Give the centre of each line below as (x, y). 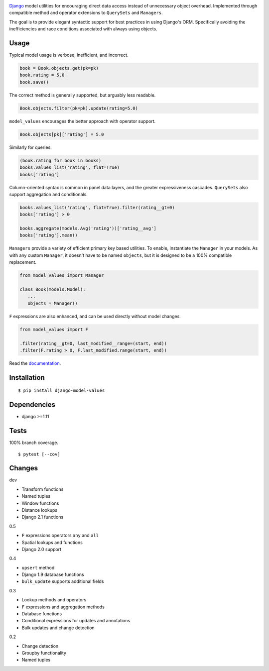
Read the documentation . (35, 363)
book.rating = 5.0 (42, 75)
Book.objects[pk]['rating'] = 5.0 (62, 134)
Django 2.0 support (42, 549)
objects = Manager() (53, 303)
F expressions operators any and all (60, 536)
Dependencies (32, 405)
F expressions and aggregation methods (63, 607)
